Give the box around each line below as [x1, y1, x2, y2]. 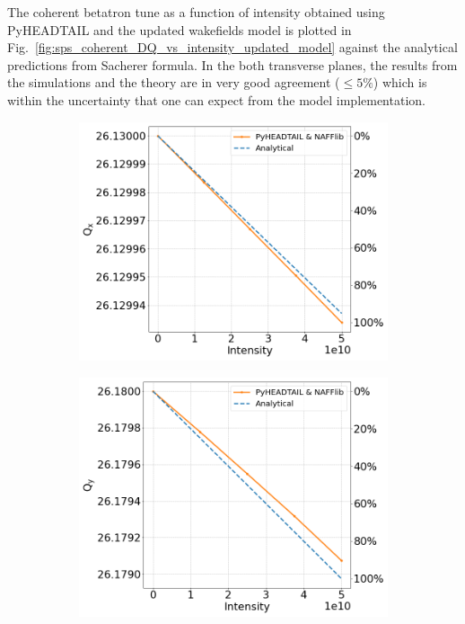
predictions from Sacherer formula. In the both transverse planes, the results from [7, 55, 458, 74]
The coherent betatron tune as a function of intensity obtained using [7, 3, 385, 21]
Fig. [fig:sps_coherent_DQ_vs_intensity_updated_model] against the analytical [7, 38, 458, 57]
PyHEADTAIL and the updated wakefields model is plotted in [7, 20, 352, 39]
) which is [373, 73, 427, 92]
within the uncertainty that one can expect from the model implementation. [7, 90, 426, 109]
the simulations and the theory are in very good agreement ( [7, 73, 340, 92]
